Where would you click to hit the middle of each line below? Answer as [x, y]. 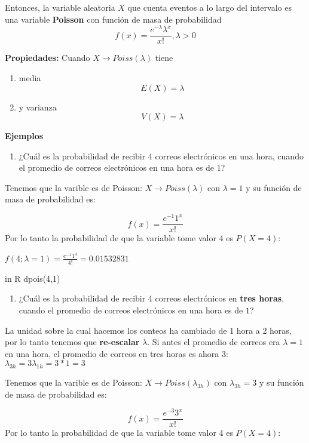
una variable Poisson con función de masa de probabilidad [113, 19]
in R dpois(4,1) [33, 278]
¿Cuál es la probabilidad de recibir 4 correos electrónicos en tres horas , [152, 298]
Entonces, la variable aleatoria [60, 7]
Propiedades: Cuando [48, 58]
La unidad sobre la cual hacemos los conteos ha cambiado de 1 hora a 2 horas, [148, 330]
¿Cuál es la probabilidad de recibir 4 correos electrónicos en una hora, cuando [161, 156]
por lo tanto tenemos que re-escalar [72, 342]
